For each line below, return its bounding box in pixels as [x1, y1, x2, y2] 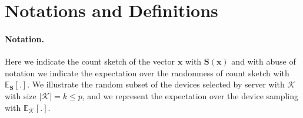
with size [5, 89, 36, 102]
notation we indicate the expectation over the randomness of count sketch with [5, 66, 289, 79]
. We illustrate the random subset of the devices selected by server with [27, 78, 285, 90]
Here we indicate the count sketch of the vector [5, 55, 175, 68]
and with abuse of [231, 55, 296, 68]
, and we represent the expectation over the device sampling [82, 89, 299, 102]
